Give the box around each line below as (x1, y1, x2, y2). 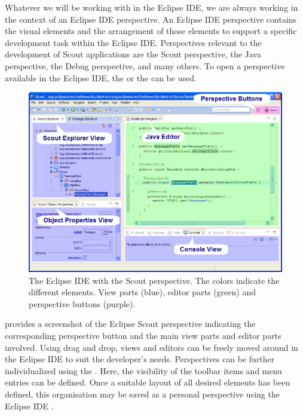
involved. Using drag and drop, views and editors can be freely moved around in (5, 341, 298, 353)
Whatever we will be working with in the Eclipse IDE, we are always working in (5, 1, 298, 13)
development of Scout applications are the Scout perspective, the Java (5, 48, 261, 60)
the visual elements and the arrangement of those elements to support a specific (5, 25, 297, 37)
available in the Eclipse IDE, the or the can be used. (5, 71, 197, 84)
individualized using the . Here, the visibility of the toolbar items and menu (5, 364, 282, 377)
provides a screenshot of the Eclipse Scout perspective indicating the (5, 317, 256, 330)
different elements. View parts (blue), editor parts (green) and (29, 286, 256, 298)
